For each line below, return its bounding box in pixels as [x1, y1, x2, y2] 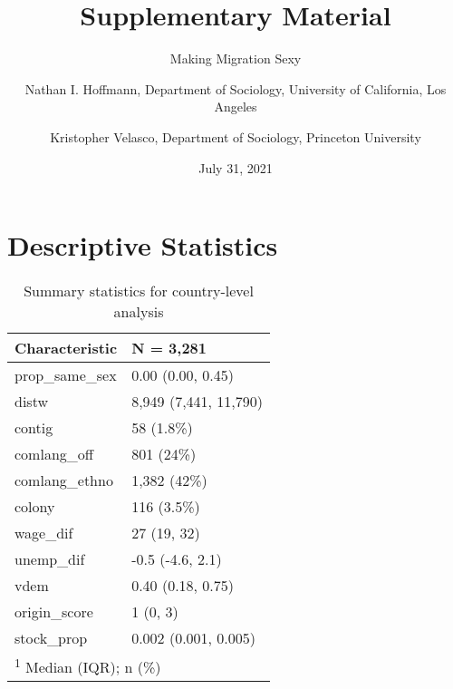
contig [14, 417, 53, 439]
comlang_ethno [14, 470, 113, 491]
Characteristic [14, 337, 118, 359]
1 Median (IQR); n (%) [14, 654, 161, 678]
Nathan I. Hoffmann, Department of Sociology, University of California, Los [24, 79, 447, 98]
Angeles [214, 97, 257, 116]
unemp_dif [14, 548, 85, 570]
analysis [113, 301, 164, 323]
